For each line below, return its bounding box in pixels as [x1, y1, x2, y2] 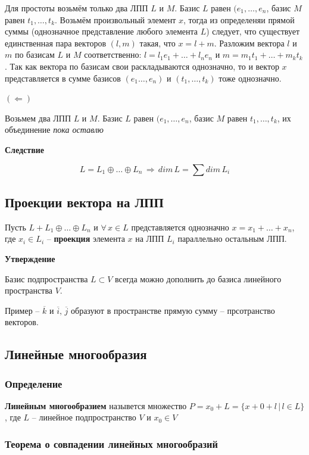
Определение [5, 376, 63, 391]
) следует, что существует [206, 25, 300, 38]
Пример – [5, 304, 40, 316]
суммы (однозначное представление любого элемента [5, 25, 198, 38]
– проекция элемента [46, 232, 125, 245]
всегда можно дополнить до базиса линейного [115, 272, 282, 285]
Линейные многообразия [5, 345, 147, 363]
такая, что [139, 36, 176, 49]
